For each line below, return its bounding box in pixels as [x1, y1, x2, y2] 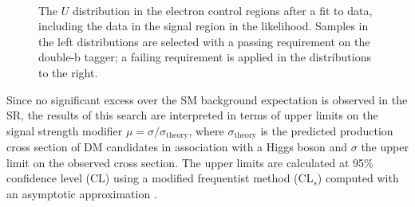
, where [188, 122, 224, 139]
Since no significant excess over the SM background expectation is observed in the [6, 91, 408, 107]
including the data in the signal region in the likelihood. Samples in [38, 18, 369, 34]
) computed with [317, 170, 399, 186]
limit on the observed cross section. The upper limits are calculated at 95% [6, 154, 373, 170]
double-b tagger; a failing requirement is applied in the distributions [38, 49, 371, 65]
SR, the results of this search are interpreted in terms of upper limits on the [6, 107, 378, 123]
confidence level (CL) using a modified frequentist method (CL [6, 170, 314, 186]
